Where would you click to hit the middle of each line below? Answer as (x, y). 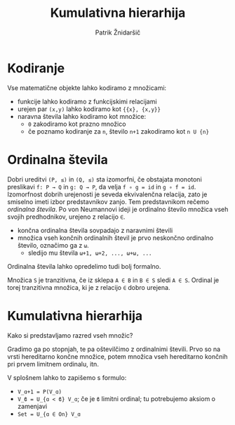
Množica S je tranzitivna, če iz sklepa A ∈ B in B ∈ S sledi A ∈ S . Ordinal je (113, 280)
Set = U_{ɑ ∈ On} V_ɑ (49, 414)
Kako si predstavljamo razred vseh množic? (70, 335)
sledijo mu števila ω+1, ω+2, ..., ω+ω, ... (90, 253)
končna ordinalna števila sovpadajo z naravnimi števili (95, 230)
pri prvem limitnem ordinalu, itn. (53, 364)
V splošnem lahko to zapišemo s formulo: (67, 377)
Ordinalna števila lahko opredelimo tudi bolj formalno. (84, 266)
